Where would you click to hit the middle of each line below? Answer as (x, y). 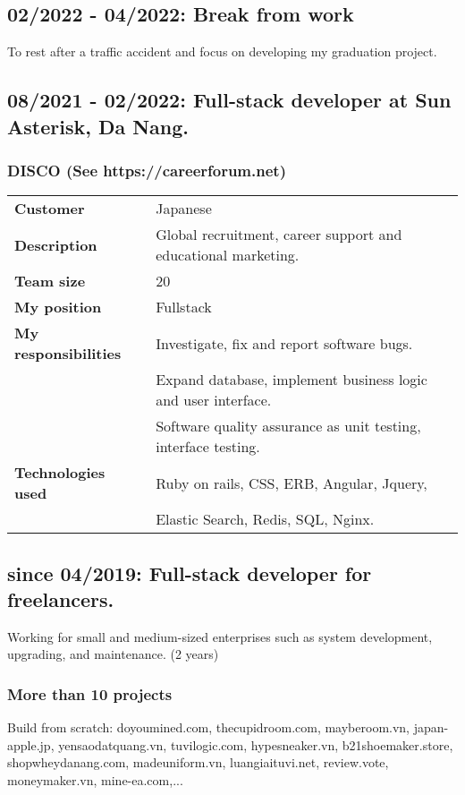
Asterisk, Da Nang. (98, 126)
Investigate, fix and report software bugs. (284, 343)
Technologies (60, 473)
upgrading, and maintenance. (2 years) (113, 654)
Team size (50, 281)
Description (56, 244)
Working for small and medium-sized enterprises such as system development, (220, 636)
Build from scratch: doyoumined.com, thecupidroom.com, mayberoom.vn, (209, 727)
